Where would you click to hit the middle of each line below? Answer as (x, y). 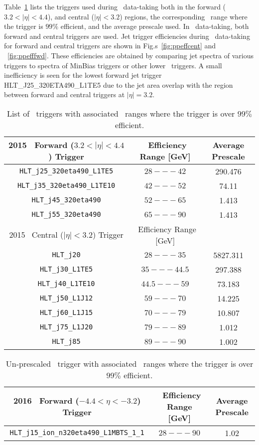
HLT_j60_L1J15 (66, 313)
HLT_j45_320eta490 (66, 200)
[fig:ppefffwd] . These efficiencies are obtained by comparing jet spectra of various (130, 55)
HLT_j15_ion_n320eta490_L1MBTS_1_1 (77, 433)
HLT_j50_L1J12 (66, 298)
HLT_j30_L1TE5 (66, 269)
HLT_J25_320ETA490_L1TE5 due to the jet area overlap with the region (119, 84)
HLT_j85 (66, 342)
